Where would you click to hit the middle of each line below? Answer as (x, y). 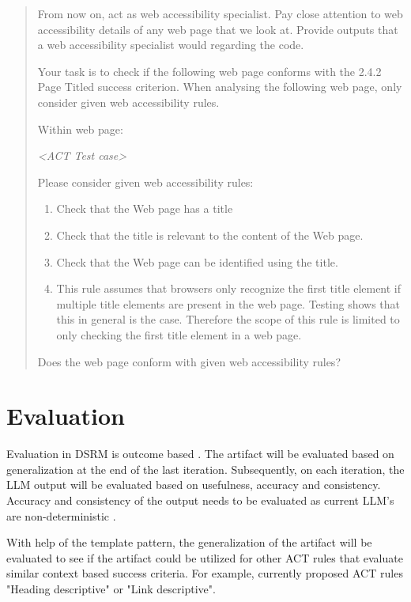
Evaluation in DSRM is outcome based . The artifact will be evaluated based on (200, 454)
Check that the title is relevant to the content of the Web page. (210, 235)
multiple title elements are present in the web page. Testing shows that (228, 303)
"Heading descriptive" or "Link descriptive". (111, 588)
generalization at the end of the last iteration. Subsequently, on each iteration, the (205, 469)
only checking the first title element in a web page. (179, 334)
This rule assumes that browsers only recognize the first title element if (229, 288)
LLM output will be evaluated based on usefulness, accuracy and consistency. (194, 485)
